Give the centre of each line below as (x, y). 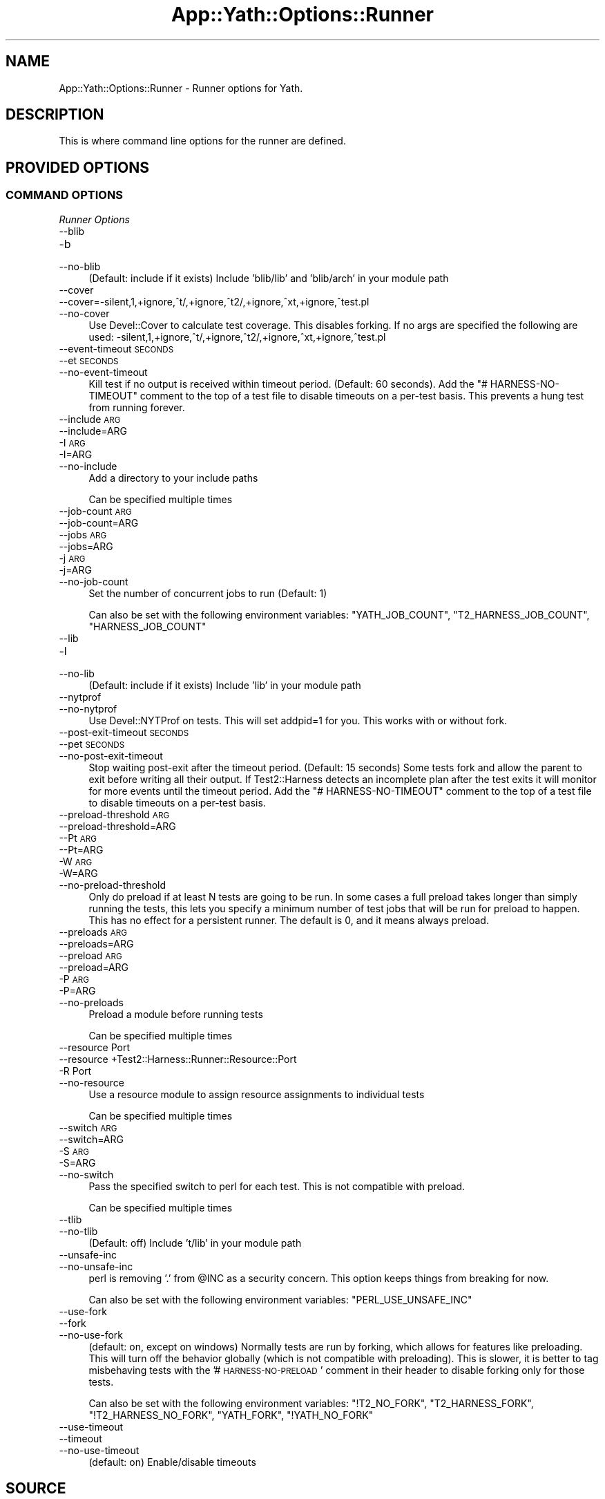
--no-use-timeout (99, 1450)
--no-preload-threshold (113, 885)
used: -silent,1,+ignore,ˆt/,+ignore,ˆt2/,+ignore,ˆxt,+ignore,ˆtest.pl (237, 337)
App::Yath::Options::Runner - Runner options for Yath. (181, 88)
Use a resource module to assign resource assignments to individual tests (257, 1094)
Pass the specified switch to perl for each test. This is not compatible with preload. (277, 1186)
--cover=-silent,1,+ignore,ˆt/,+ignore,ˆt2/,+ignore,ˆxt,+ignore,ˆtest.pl (214, 301)
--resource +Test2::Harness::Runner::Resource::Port (178, 1059)
